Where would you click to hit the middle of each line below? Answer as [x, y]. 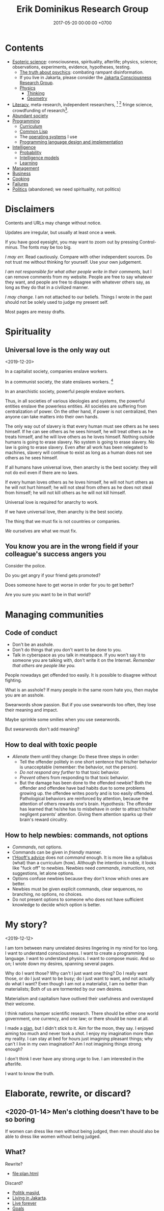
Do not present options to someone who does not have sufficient [78, 899]
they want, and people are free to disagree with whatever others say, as [78, 282]
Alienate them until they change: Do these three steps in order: [76, 757]
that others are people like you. [44, 666]
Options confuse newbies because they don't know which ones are [80, 879]
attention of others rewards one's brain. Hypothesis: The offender [86, 804]
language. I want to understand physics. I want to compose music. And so [80, 958]
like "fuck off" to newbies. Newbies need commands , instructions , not [83, 868]
